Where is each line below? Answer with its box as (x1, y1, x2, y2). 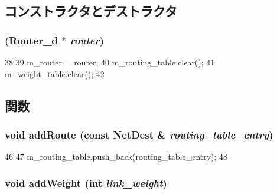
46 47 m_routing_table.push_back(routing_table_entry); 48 (5, 150, 228, 163)
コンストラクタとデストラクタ (5, 2, 177, 20)
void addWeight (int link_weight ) (5, 175, 167, 190)
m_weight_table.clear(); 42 (5, 67, 105, 80)
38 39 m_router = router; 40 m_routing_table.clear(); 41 (5, 56, 215, 68)
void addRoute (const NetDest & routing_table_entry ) (5, 127, 273, 142)
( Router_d (5, 32, 58, 47)
